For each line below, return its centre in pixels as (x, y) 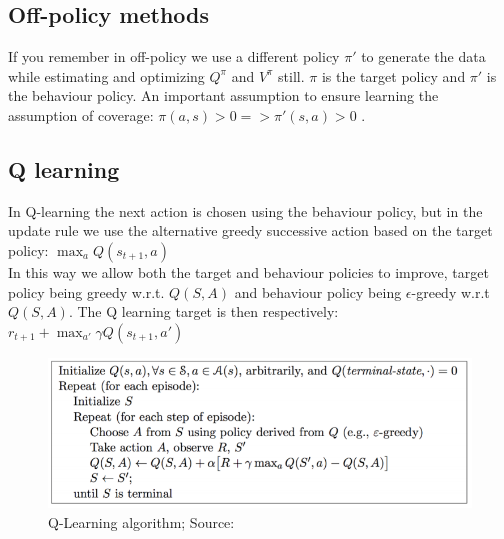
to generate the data (423, 56)
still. (291, 75)
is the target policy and (393, 75)
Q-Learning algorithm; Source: (141, 521)
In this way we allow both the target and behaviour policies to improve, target (248, 271)
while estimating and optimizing (106, 75)
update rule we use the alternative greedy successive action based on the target (250, 230)
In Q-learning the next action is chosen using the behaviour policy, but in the (245, 210)
